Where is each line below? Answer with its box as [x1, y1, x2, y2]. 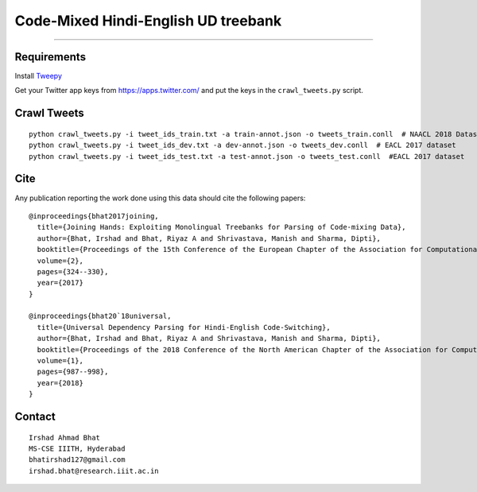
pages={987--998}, [37, 367, 109, 377]
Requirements [14, 50, 87, 64]
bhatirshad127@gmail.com [29, 455, 126, 464]
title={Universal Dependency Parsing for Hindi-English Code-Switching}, [37, 323, 331, 331]
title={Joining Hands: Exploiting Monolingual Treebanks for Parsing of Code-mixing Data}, [37, 223, 406, 232]
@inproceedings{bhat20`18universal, [29, 312, 172, 321]
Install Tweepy [14, 72, 63, 81]
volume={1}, [37, 356, 83, 366]
